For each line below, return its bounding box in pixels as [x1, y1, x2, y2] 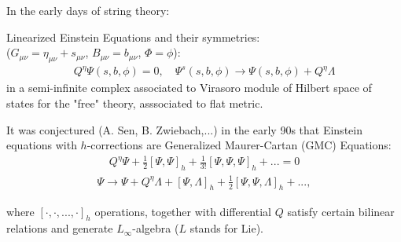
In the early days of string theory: [6, 2, 170, 18]
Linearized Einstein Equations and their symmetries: [6, 28, 260, 45]
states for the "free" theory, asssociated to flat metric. [6, 95, 263, 112]
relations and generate [6, 220, 113, 236]
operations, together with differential [94, 203, 271, 219]
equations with [6, 137, 77, 153]
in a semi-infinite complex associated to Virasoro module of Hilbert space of [6, 79, 372, 96]
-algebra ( [132, 220, 179, 236]
